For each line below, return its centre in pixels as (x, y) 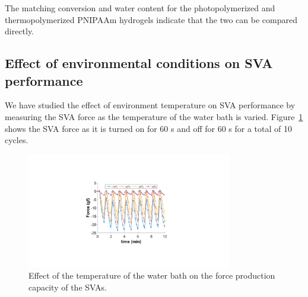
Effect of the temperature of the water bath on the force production (152, 275)
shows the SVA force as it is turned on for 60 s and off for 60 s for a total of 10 (149, 128)
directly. (20, 31)
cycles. (17, 140)
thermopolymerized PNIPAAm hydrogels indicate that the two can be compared (151, 19)
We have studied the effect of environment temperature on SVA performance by (150, 105)
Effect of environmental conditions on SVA (139, 63)
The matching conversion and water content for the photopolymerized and (140, 8)
